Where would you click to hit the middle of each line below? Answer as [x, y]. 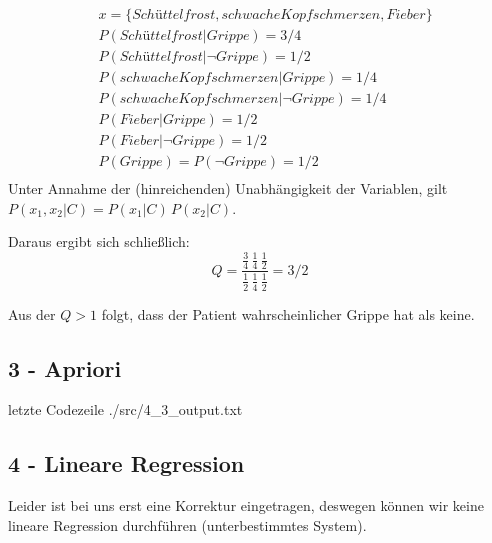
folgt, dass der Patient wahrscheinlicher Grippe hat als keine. [288, 313]
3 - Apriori [65, 367]
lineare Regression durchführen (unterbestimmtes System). [187, 524]
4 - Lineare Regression [126, 463]
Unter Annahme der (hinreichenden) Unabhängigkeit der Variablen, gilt [228, 188]
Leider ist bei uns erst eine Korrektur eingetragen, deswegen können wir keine [246, 505]
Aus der [32, 313]
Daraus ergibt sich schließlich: [99, 241]
